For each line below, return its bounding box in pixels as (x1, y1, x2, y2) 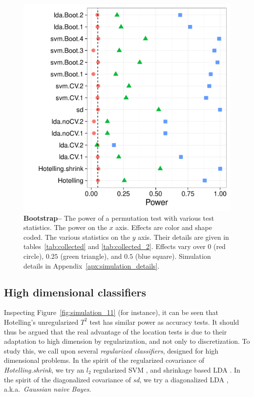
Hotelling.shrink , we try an (4, 364, 85, 375)
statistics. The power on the (23, 222, 107, 232)
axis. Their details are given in (138, 231, 229, 242)
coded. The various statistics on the (23, 231, 130, 242)
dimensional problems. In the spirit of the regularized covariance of (4, 355, 204, 365)
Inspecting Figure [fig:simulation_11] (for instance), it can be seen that (4, 307, 218, 317)
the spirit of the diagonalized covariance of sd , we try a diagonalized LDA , (4, 374, 229, 384)
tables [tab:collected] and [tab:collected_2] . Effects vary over (23, 241, 206, 251)
